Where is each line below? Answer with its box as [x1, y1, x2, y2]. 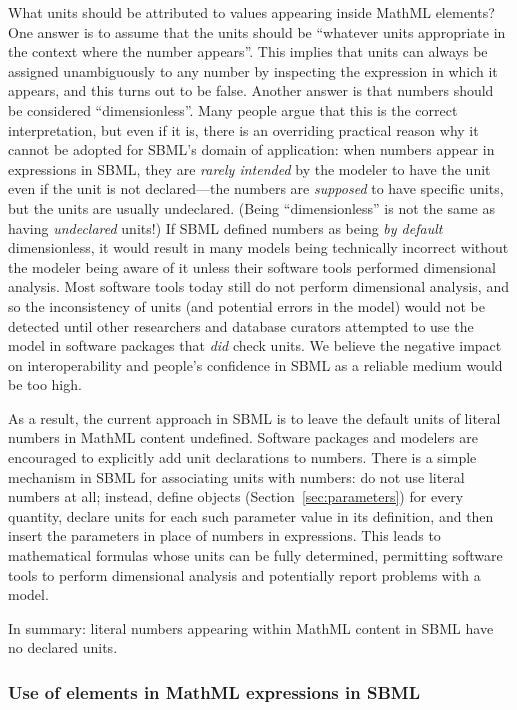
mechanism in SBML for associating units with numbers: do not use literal [8, 466, 465, 487]
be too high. [8, 374, 82, 395]
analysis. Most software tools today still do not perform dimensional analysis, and [8, 276, 509, 297]
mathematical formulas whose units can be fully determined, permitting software [8, 545, 503, 566]
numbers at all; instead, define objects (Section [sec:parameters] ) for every [8, 486, 464, 507]
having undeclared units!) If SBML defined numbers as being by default [8, 217, 443, 238]
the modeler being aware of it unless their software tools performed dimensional [8, 256, 496, 277]
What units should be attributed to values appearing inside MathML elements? [8, 2, 495, 22]
